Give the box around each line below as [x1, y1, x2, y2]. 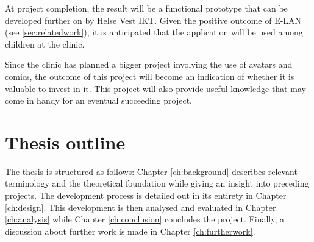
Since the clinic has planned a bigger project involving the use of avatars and [5, 58, 293, 71]
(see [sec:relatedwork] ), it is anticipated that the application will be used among [5, 26, 303, 38]
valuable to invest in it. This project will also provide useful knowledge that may [5, 82, 306, 94]
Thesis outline [5, 129, 126, 154]
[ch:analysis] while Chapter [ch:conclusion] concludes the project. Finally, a [5, 213, 284, 226]
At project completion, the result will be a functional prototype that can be [5, 2, 288, 14]
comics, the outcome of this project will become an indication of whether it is [5, 69, 294, 82]
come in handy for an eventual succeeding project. [5, 94, 192, 107]
